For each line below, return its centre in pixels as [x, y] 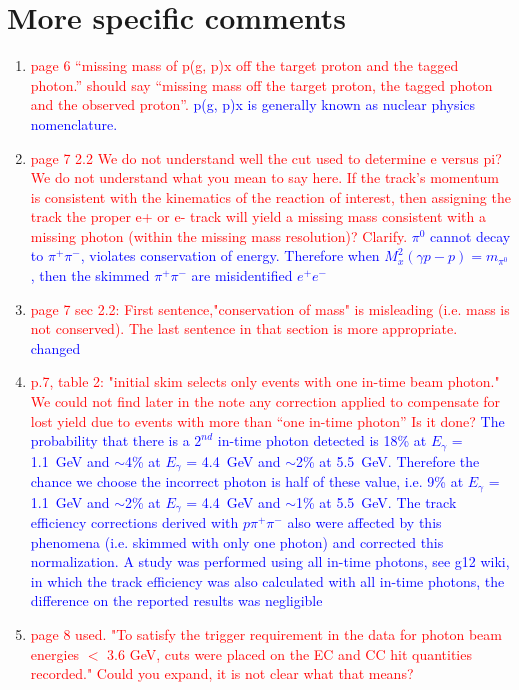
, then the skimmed [90, 275]
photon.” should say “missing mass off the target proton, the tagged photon [261, 84]
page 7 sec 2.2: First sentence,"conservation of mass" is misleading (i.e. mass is [270, 308]
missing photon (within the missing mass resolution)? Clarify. [219, 235]
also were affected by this [364, 522]
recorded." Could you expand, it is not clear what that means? [222, 673]
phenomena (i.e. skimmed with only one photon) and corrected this [237, 541]
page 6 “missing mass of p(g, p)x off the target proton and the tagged [244, 65]
